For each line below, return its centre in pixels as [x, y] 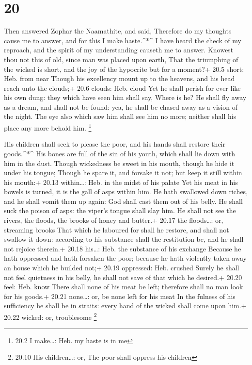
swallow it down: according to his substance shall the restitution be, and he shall [124, 239]
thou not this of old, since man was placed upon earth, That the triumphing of [121, 59]
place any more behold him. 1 [48, 127]
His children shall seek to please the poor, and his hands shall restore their [115, 144]
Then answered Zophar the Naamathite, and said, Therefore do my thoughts [118, 31]
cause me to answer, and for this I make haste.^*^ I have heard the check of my [123, 40]
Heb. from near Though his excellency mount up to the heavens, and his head [119, 78]
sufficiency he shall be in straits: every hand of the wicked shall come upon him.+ [125, 306]
